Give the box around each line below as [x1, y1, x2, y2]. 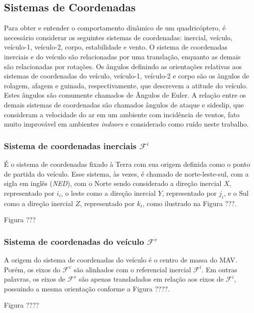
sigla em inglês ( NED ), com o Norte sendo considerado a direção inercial [4, 178, 222, 188]
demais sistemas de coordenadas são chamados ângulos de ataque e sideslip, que [4, 99, 244, 109]
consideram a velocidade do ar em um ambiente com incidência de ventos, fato [4, 109, 240, 119]
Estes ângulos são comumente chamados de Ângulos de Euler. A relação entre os [4, 90, 246, 100]
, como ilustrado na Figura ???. [142, 198, 237, 208]
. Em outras [202, 264, 237, 274]
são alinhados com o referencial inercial [74, 264, 191, 274]
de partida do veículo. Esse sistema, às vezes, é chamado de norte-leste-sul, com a [4, 168, 249, 179]
